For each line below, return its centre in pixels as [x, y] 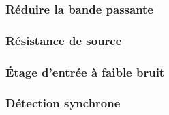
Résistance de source [64, 40]
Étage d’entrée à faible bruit [85, 72]
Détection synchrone [63, 103]
